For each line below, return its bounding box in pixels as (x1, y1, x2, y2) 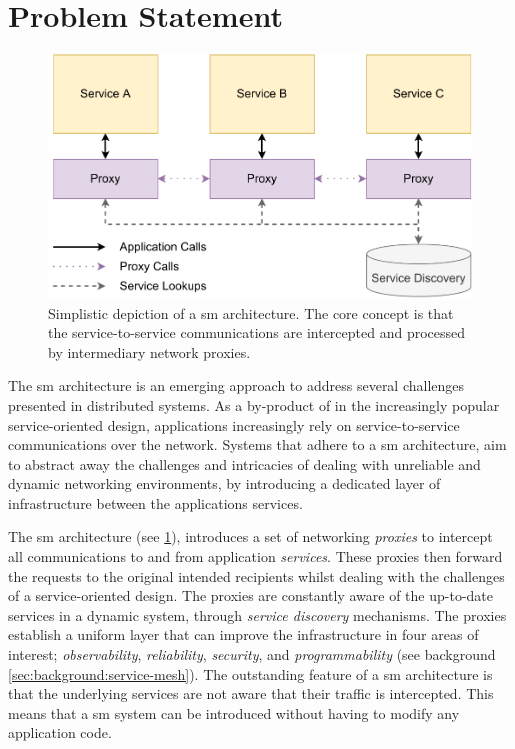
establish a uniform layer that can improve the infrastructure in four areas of (8, 624, 479, 645)
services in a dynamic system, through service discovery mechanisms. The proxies (8, 604, 507, 625)
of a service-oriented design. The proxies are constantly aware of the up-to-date (8, 585, 494, 606)
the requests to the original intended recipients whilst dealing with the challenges (8, 565, 505, 586)
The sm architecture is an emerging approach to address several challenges (8, 375, 465, 396)
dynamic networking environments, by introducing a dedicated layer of (8, 473, 441, 494)
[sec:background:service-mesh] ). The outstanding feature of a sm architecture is (8, 663, 493, 684)
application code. (8, 722, 112, 743)
